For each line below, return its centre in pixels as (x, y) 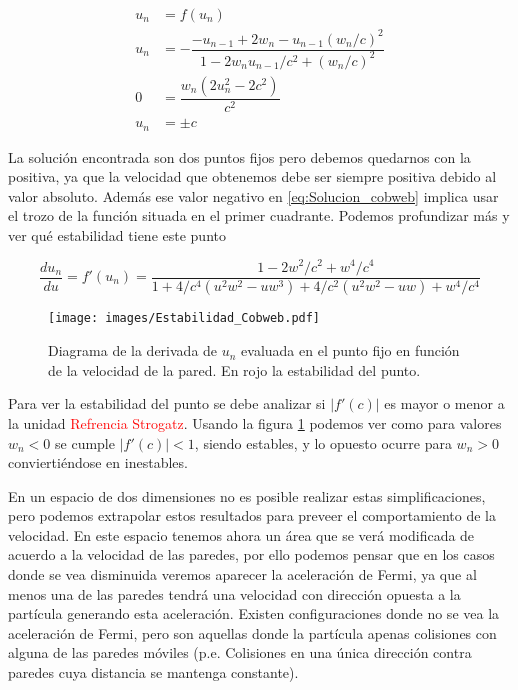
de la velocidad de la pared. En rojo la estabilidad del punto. (234, 369)
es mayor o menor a (444, 403)
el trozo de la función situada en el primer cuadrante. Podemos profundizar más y (259, 215)
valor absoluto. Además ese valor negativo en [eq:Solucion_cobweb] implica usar (253, 195)
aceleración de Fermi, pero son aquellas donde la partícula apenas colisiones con (252, 632)
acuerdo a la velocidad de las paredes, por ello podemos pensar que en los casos (251, 554)
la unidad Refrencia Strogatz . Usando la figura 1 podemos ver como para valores (255, 422)
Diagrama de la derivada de (133, 350)
